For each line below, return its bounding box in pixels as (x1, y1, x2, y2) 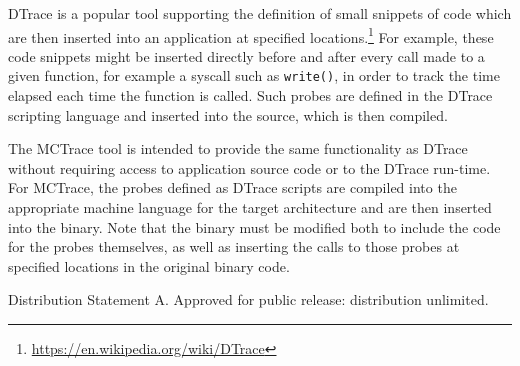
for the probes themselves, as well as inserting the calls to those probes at (8, 236, 460, 257)
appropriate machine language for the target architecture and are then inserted (8, 197, 492, 218)
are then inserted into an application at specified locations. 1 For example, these (8, 23, 494, 47)
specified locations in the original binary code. (8, 255, 290, 276)
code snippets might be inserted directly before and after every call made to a (8, 45, 485, 66)
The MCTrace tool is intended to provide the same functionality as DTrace (8, 138, 468, 159)
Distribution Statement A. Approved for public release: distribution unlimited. (8, 289, 489, 310)
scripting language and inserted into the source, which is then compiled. (8, 104, 448, 125)
